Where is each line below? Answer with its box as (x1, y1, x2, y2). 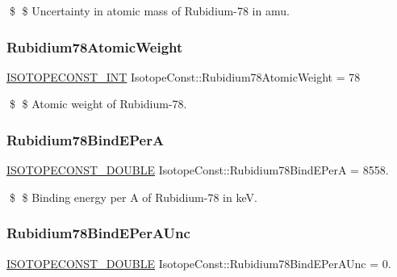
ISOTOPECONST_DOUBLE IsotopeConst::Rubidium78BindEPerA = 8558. (6, 162, 389, 178)
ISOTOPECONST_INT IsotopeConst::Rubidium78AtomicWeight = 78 (6, 68, 361, 85)
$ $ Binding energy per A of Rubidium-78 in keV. (9, 188, 257, 205)
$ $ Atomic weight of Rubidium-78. (9, 95, 187, 112)
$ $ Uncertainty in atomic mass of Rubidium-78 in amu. (9, 2, 290, 19)
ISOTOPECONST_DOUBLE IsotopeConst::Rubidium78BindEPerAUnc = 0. (6, 254, 391, 271)
